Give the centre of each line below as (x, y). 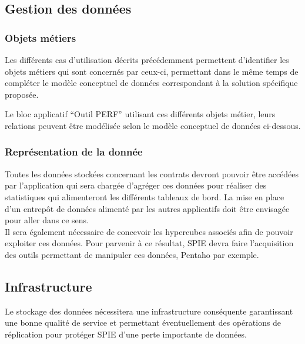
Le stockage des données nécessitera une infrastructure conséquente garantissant (149, 311)
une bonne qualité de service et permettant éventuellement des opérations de (143, 322)
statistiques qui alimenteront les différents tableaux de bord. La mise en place (145, 196)
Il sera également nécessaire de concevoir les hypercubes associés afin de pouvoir (149, 231)
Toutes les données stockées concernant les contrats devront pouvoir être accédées (152, 173)
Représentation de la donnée (74, 152)
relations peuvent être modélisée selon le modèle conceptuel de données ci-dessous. (153, 125)
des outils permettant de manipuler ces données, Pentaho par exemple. (132, 254)
